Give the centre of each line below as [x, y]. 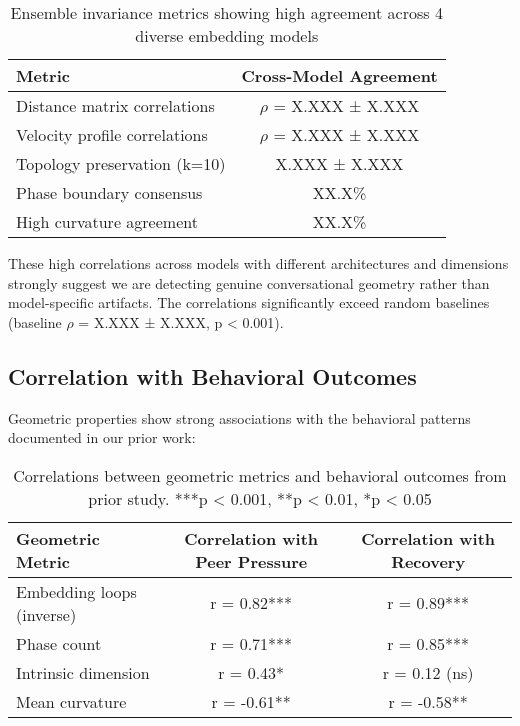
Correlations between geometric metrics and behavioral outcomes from [260, 475]
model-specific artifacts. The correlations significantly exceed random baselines [249, 302]
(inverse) [46, 614]
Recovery [428, 561]
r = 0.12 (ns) [428, 672]
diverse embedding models [227, 35]
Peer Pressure [251, 561]
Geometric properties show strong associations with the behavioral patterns [239, 417]
